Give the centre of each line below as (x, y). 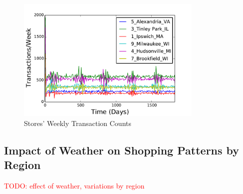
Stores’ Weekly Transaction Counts (78, 123)
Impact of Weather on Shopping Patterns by (122, 150)
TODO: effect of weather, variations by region (74, 185)
